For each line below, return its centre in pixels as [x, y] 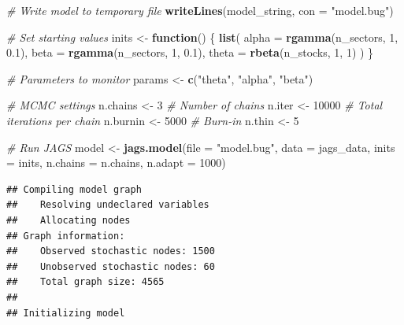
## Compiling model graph [74, 189]
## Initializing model [66, 313]
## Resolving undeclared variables [108, 205]
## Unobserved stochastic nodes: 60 [111, 266]
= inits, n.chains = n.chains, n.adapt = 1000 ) [116, 162]
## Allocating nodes [69, 220]
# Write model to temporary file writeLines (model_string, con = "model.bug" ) [200, 10]
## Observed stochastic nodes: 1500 [111, 251]
